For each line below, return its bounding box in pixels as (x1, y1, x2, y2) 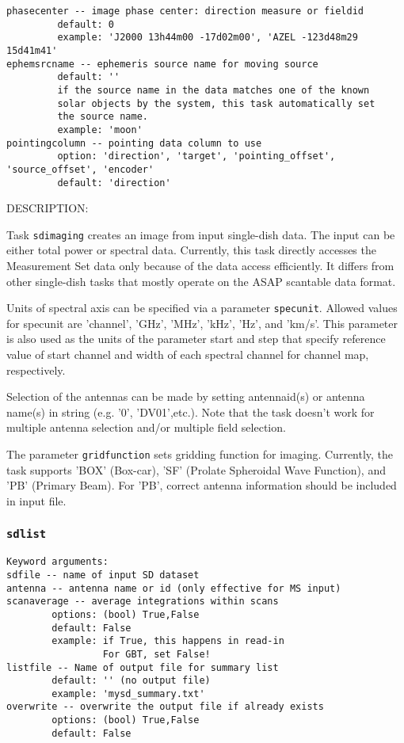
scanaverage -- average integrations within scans (6, 596, 279, 608)
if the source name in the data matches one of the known (57, 84, 370, 96)
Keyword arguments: (6, 556, 109, 568)
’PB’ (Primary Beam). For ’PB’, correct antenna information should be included (6, 477, 397, 493)
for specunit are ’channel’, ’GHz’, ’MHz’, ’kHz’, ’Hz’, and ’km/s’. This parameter (6, 314, 398, 331)
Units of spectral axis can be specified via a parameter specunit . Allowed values (6, 299, 398, 316)
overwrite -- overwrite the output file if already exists (6, 701, 324, 713)
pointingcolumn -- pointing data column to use (6, 137, 262, 149)
